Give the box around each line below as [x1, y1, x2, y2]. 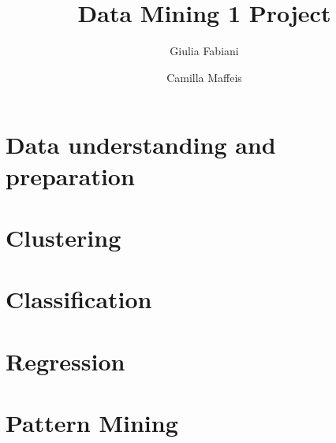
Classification [6, 283, 152, 315]
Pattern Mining [6, 407, 178, 438]
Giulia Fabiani [170, 43, 239, 59]
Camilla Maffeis [166, 69, 242, 85]
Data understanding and [6, 128, 276, 161]
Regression [6, 344, 125, 377]
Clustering [6, 221, 121, 253]
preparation [6, 159, 135, 192]
